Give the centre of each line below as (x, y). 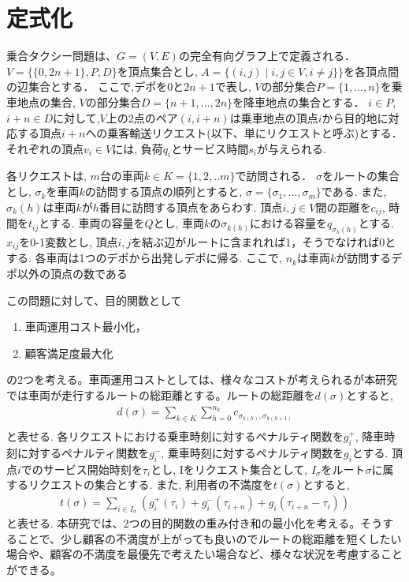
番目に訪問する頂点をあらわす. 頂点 (191, 207)
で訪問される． (274, 176)
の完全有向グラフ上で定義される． (267, 56)
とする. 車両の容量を (92, 223)
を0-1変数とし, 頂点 (69, 241)
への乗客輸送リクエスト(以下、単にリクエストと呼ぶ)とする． (244, 133)
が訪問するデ (369, 258)
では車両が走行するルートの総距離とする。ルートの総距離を (161, 395)
